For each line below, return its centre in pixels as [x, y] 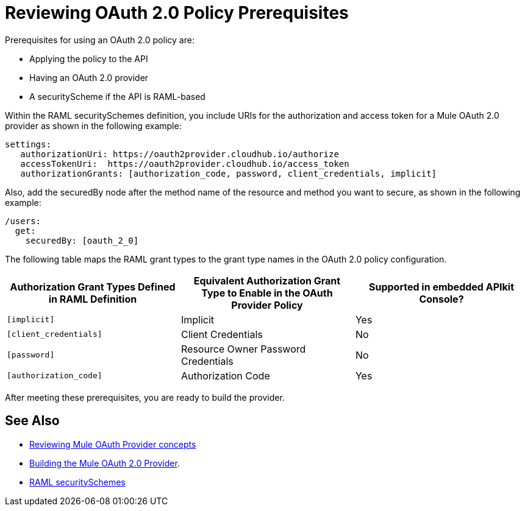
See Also [32, 421]
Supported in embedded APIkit [441, 287]
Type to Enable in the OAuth [267, 293]
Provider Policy [267, 305]
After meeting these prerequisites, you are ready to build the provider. [145, 397]
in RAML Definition [93, 299]
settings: [28, 144]
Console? [441, 299]
